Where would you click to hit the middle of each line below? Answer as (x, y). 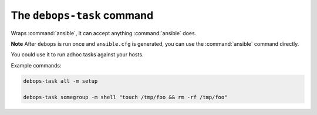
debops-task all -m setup (60, 81)
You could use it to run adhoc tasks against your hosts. (77, 55)
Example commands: (36, 65)
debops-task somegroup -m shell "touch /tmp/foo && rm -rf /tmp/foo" (125, 97)
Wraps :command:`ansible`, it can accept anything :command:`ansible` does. (104, 33)
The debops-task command (82, 15)
